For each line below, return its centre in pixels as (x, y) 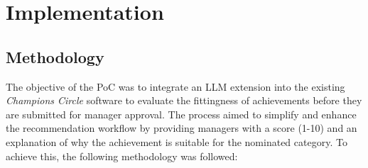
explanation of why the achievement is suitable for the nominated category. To (177, 141)
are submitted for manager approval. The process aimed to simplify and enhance (181, 114)
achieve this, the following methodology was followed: (122, 156)
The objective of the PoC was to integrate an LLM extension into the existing (175, 86)
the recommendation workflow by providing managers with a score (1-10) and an (182, 128)
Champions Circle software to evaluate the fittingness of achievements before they (184, 100)
